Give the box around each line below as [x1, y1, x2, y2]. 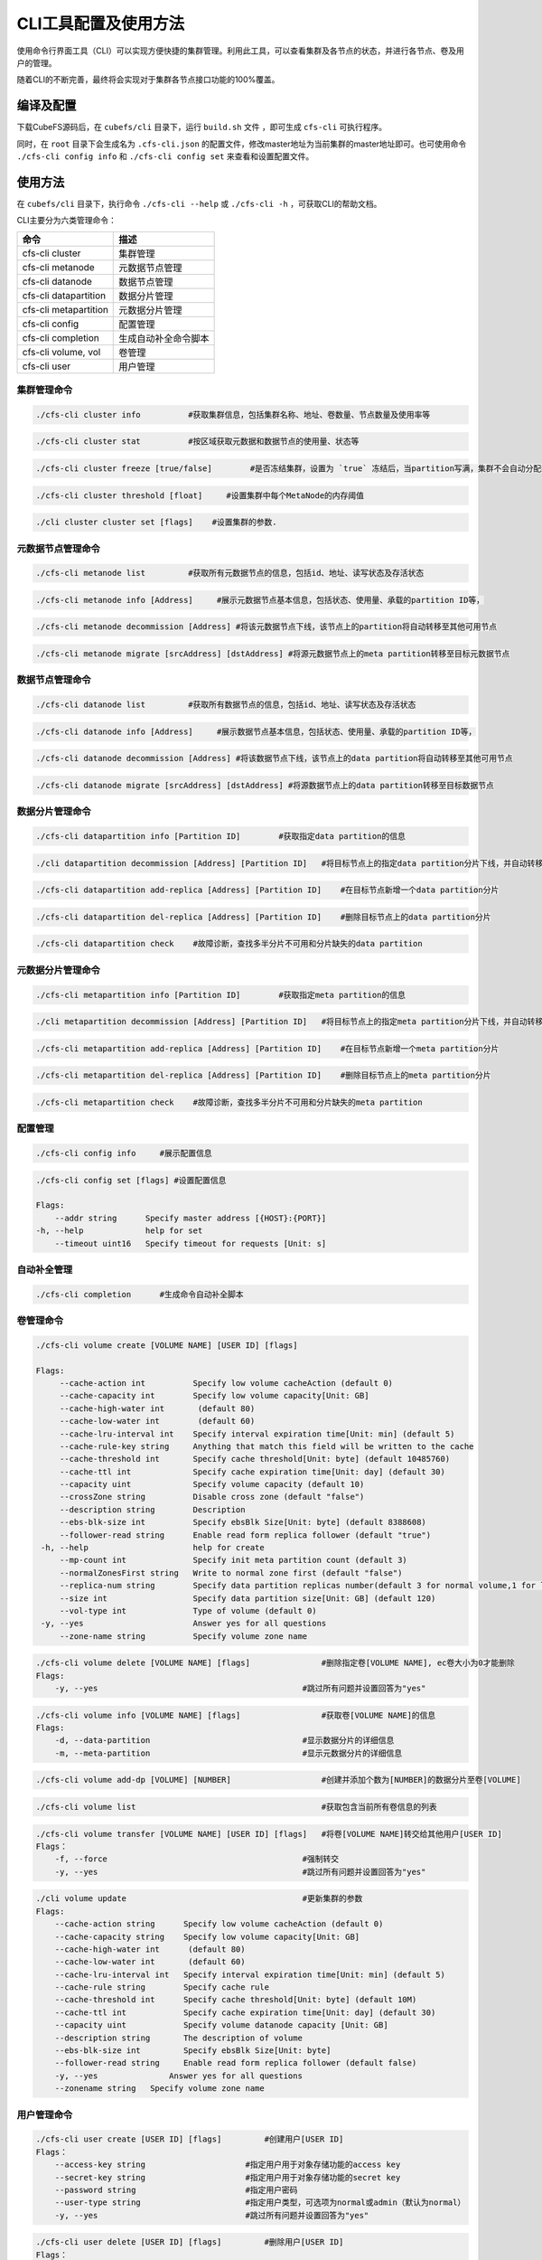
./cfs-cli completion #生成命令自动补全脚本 [35, 1289, 244, 1299]
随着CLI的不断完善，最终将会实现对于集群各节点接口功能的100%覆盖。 [16, 74, 280, 85]
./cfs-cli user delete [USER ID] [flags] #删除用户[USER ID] [35, 2237, 344, 2247]
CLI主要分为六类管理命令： [16, 215, 117, 226]
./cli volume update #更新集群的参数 [35, 1894, 363, 1904]
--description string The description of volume [54, 2032, 303, 2043]
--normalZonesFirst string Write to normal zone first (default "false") [59, 1568, 403, 1577]
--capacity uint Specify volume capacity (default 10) [59, 1479, 365, 1490]
